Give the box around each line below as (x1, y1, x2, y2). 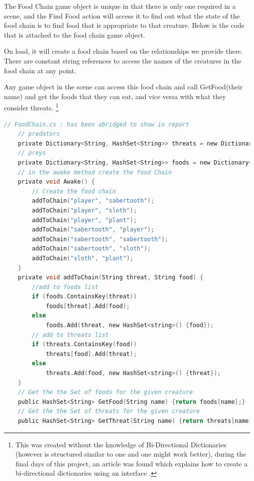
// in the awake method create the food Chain (18, 168, 172, 176)
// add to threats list (32, 331, 109, 338)
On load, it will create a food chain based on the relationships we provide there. (4, 46, 243, 56)
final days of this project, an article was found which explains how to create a (15, 458, 248, 468)
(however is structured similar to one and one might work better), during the (15, 449, 246, 459)
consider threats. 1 (4, 101, 59, 112)
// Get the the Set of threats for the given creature (18, 408, 200, 415)
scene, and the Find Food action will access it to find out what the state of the (4, 10, 240, 21)
